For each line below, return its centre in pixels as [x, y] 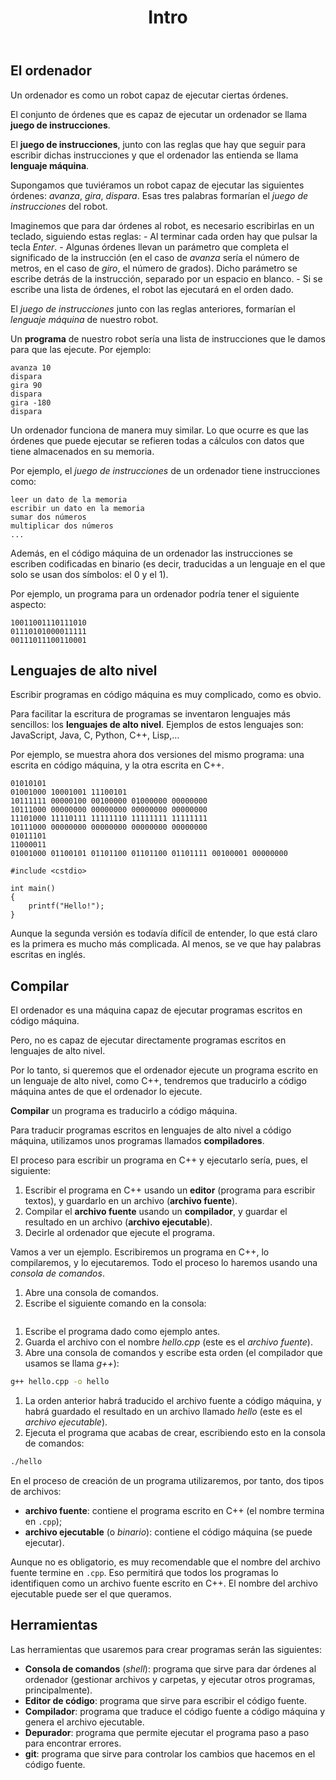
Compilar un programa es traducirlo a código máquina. [124, 1111]
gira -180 [31, 402]
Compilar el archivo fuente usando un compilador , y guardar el [156, 1212]
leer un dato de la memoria [69, 499]
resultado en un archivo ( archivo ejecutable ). [118, 1222]
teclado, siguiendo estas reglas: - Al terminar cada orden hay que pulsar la [164, 236]
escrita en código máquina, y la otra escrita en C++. [117, 765]
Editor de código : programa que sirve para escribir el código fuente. [165, 1700]
